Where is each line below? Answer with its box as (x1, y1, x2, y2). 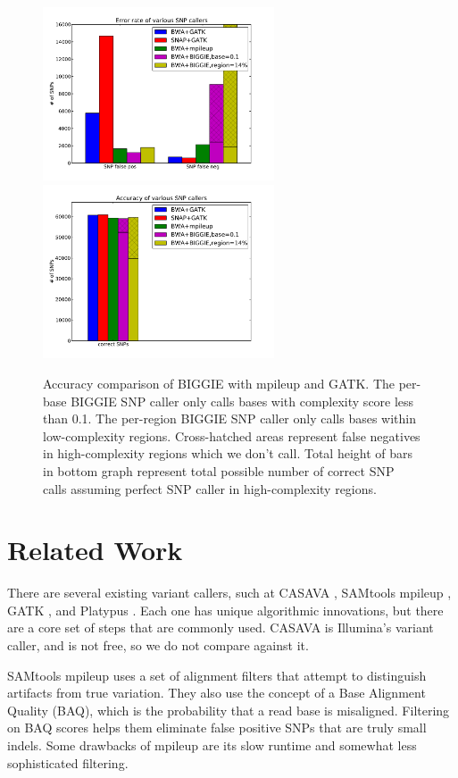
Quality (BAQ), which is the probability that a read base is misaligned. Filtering (7, 700, 450, 719)
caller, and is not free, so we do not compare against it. (7, 636, 309, 655)
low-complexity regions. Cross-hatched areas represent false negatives (43, 426, 421, 445)
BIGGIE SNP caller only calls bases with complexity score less (71, 391, 414, 410)
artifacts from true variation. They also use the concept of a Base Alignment (7, 683, 426, 702)
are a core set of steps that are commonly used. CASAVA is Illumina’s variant (7, 618, 434, 637)
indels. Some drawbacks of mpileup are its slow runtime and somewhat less (7, 736, 417, 754)
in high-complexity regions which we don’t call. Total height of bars (43, 444, 413, 463)
